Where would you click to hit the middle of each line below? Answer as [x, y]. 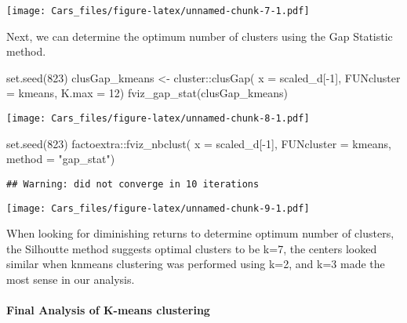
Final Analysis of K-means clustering [108, 310]
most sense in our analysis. [71, 279]
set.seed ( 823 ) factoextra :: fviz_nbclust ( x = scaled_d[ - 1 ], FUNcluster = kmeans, [199, 143]
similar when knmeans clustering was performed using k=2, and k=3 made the [196, 264]
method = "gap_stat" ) [61, 159]
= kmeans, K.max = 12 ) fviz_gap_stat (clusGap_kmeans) [147, 93]
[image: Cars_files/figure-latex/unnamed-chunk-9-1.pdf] [158, 208]
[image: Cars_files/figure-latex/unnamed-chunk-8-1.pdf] [158, 119]
